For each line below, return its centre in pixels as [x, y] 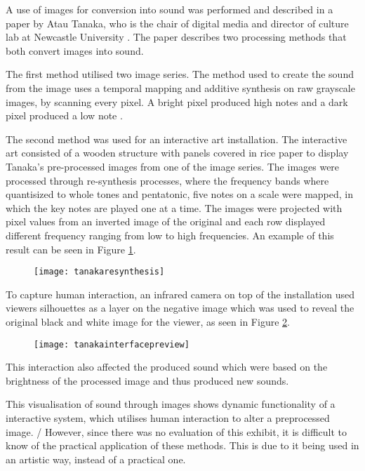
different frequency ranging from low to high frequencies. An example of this [170, 235]
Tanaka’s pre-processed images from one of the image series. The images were [173, 166]
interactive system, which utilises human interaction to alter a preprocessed [168, 417]
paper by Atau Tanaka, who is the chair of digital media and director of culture [177, 23]
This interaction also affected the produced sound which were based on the [167, 367]
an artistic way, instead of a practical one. [96, 459]
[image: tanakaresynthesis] [99, 272]
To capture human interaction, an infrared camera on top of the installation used [180, 294]
